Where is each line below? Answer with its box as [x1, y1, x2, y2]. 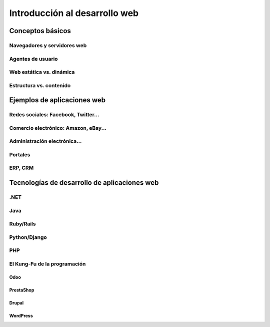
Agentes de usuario [9, 55, 58, 62]
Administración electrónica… [9, 138, 82, 145]
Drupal [9, 299, 24, 305]
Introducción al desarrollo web [9, 8, 139, 19]
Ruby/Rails [9, 220, 36, 227]
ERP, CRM [9, 164, 34, 171]
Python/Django [9, 233, 47, 240]
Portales [9, 151, 30, 158]
